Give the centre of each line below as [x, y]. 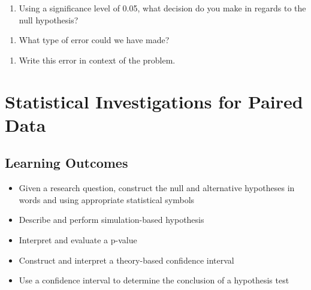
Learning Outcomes [67, 163]
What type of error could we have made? [94, 40]
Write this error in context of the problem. [97, 60]
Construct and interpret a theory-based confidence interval [126, 260]
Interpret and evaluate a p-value [78, 239]
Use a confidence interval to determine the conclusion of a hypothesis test [154, 280]
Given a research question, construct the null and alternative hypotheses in [157, 188]
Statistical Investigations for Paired [154, 101]
